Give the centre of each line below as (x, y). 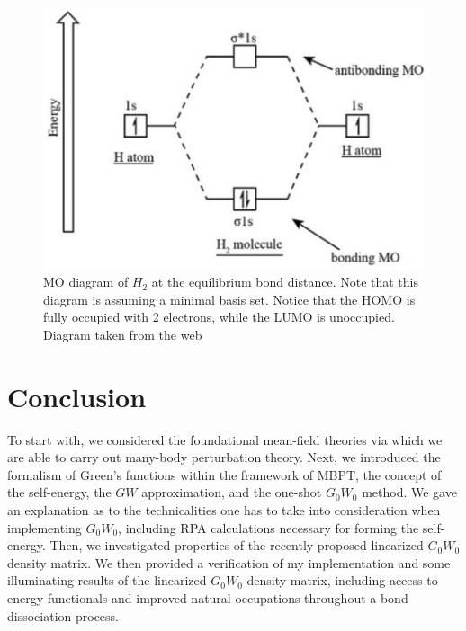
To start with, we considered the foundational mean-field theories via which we (225, 439)
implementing (45, 527)
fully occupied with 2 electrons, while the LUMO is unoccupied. (219, 317)
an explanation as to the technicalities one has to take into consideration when (224, 510)
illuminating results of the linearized (107, 580)
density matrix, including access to (342, 580)
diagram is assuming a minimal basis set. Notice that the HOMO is (229, 299)
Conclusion (77, 396)
